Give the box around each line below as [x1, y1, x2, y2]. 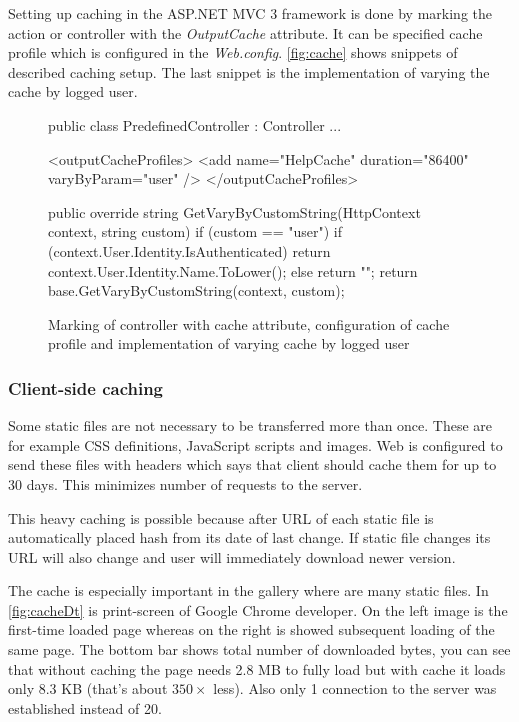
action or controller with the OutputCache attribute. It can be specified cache [8, 22, 483, 43]
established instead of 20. [8, 697, 162, 718]
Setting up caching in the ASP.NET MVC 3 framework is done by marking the [8, 3, 492, 23]
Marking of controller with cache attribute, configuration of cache [48, 313, 450, 334]
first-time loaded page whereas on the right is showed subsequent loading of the [8, 619, 495, 640]
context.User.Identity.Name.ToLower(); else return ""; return [48, 260, 418, 281]
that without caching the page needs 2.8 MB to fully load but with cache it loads [8, 658, 506, 679]
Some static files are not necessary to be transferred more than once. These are [8, 415, 493, 436]
